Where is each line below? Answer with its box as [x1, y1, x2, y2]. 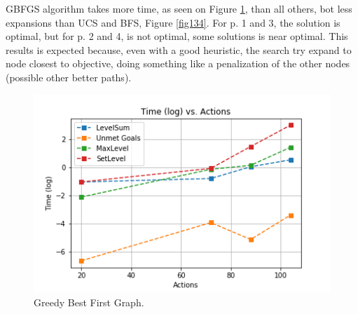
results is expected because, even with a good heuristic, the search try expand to [6, 42, 352, 57]
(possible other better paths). [6, 69, 132, 84]
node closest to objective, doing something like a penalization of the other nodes [6, 56, 350, 71]
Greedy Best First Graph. [34, 294, 144, 309]
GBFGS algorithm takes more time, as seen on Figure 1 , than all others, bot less [6, 1, 352, 15]
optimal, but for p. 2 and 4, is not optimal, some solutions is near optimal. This [6, 29, 348, 43]
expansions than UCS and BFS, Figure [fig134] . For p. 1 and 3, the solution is [6, 15, 340, 29]
